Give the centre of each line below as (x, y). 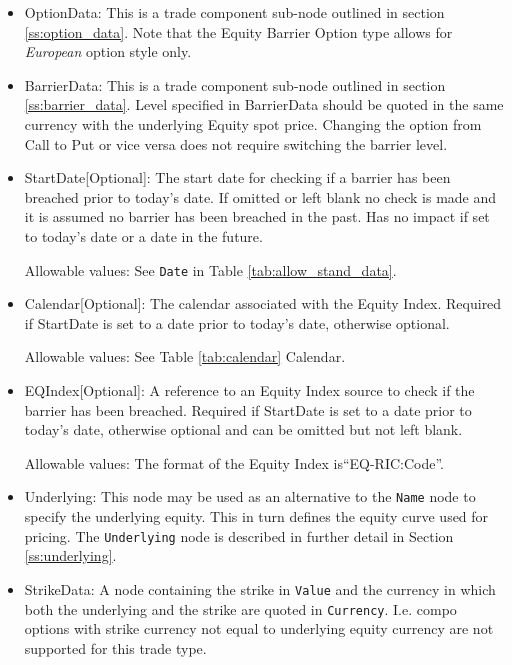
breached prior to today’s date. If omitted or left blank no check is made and (260, 196)
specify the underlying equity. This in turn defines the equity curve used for (256, 516)
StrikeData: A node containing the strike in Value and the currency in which (260, 588)
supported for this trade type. (115, 647)
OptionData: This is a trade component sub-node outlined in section (234, 12)
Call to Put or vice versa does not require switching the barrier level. (236, 143)
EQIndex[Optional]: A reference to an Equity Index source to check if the (249, 389)
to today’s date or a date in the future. (143, 235)
